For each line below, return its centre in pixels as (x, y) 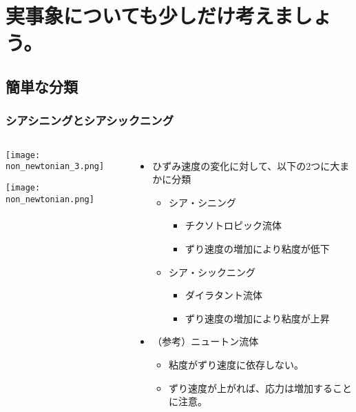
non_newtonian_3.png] (55, 167)
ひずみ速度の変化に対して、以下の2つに (241, 165)
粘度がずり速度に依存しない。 (237, 364)
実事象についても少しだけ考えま (149, 16)
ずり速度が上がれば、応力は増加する (251, 388)
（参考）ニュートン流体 (206, 341)
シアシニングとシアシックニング (90, 120)
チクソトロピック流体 (233, 225)
